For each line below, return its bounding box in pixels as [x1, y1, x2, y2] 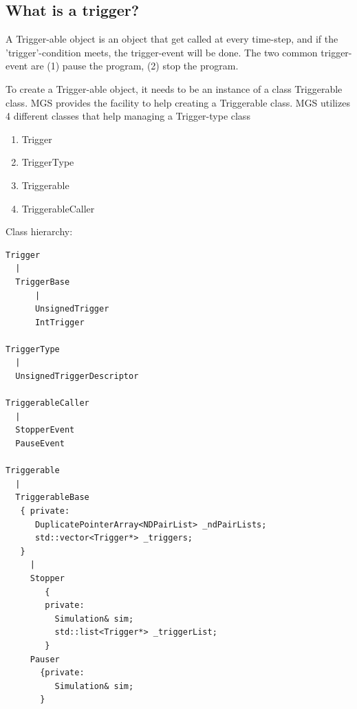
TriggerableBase [15, 492, 89, 503]
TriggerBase [15, 276, 70, 287]
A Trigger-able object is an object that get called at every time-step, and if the [6, 32, 338, 46]
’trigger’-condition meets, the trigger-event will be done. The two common [6, 45, 318, 59]
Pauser [30, 654, 60, 664]
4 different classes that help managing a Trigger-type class [6, 109, 250, 123]
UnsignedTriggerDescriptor [15, 371, 139, 382]
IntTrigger [34, 317, 85, 327]
